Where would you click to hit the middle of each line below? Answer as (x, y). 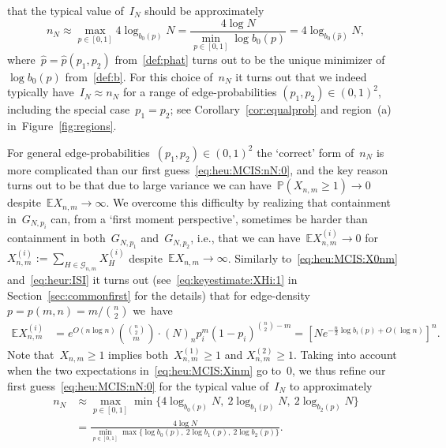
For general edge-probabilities (79, 152)
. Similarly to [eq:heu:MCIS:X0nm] (313, 258)
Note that (31, 354)
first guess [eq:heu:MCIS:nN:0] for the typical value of (138, 385)
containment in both (56, 238)
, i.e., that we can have (245, 238)
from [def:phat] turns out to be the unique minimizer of (250, 59)
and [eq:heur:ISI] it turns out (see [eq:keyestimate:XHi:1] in (152, 280)
